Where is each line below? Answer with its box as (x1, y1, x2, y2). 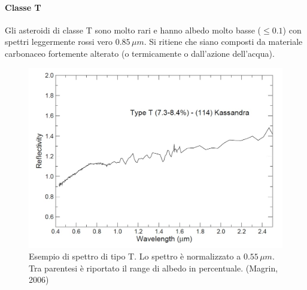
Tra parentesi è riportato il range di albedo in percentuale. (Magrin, (29, 261, 278, 274)
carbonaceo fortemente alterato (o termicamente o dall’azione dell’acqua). (5, 47, 275, 59)
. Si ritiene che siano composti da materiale (144, 35, 303, 48)
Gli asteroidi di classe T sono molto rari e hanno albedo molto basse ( (5, 23, 262, 36)
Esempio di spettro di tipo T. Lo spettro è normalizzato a (29, 250, 241, 262)
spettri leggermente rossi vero (5, 35, 113, 48)
